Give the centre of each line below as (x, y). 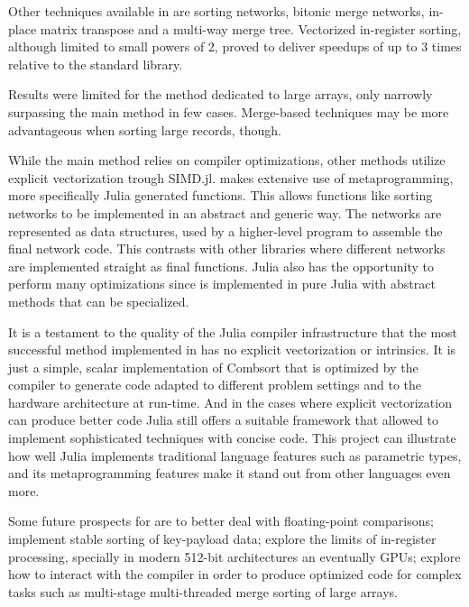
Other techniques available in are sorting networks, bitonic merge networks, (216, 11)
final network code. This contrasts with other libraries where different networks (227, 248)
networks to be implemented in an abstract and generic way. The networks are (225, 212)
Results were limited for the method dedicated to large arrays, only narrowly (221, 94)
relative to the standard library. (96, 64)
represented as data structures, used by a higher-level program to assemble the (225, 230)
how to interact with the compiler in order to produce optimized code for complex (235, 574)
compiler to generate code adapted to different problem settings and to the (215, 385)
